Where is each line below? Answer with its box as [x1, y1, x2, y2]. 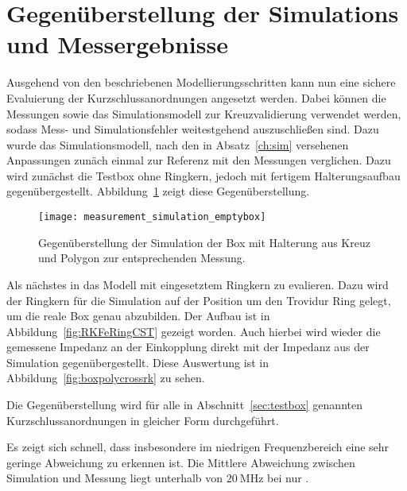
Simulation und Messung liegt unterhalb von [6, 470, 223, 486]
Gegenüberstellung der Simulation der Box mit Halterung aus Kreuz [38, 234, 370, 250]
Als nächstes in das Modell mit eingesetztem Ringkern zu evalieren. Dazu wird [6, 276, 389, 292]
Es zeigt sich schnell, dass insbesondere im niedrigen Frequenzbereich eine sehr [6, 439, 390, 455]
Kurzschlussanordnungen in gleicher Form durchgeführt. [6, 412, 279, 428]
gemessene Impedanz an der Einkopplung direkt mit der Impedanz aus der [6, 338, 370, 355]
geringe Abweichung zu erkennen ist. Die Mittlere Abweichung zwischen [6, 454, 355, 470]
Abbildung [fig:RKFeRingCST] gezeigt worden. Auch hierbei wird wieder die [6, 323, 381, 339]
